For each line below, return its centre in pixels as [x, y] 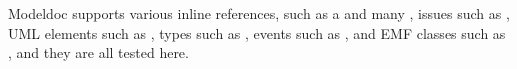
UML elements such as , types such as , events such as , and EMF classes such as [257, 32]
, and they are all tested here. [98, 52]
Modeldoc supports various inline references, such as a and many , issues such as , [259, 13]
